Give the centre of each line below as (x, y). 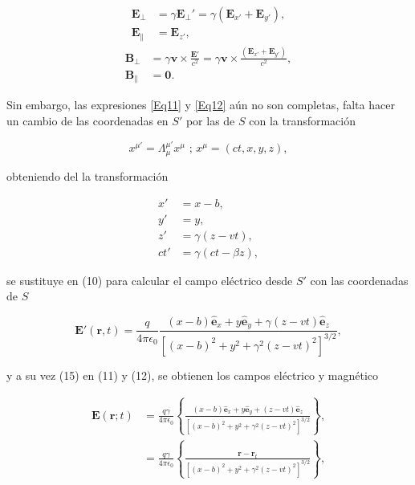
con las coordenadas (359, 280)
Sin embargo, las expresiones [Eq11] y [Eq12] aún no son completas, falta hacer (201, 105)
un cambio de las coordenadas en (87, 121)
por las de (210, 121)
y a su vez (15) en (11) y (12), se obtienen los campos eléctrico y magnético (193, 375)
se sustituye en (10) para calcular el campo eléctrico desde (150, 280)
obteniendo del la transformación (87, 175)
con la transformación (303, 121)
